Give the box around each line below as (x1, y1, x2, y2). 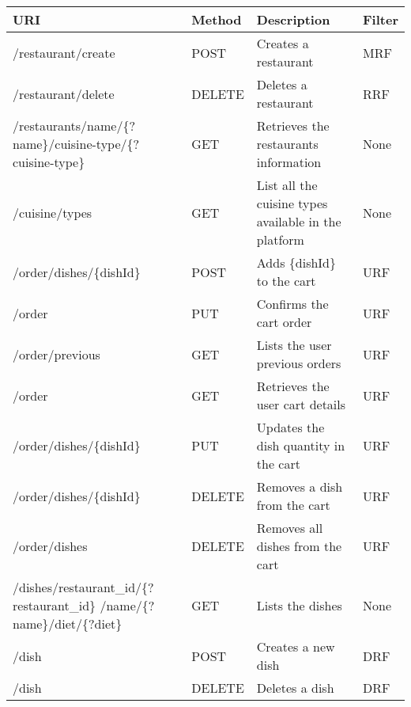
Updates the (256, 418, 325, 436)
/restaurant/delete (13, 84, 115, 103)
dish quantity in (256, 436, 345, 454)
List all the (256, 176, 318, 194)
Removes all (256, 519, 323, 537)
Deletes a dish (256, 678, 334, 697)
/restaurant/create (13, 43, 115, 62)
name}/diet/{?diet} (13, 614, 123, 633)
